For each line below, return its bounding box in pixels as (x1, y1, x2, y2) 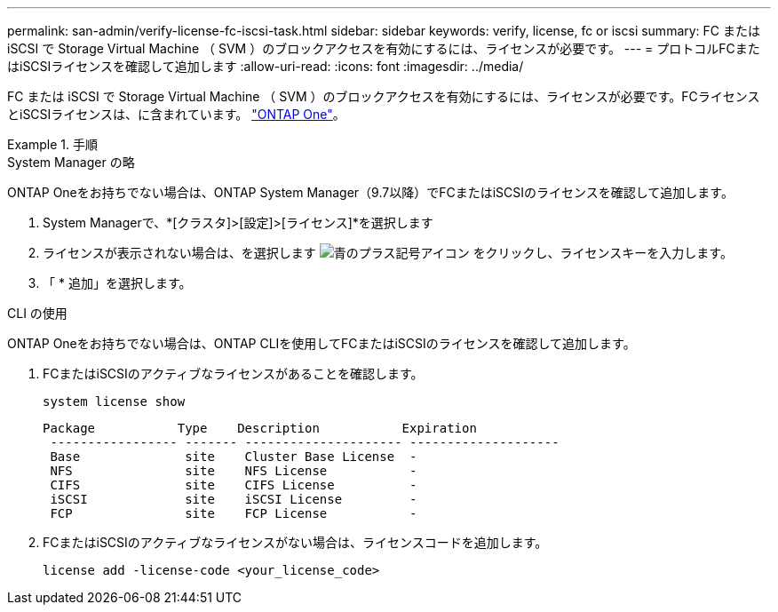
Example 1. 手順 (7, 137, 98, 152)
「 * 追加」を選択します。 (43, 275, 192, 290)
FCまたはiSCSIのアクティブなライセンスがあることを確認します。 (43, 366, 424, 381)
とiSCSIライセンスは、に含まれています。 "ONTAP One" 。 (7, 107, 345, 122)
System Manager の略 (7, 155, 135, 170)
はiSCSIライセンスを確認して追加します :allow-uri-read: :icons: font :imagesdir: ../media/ (7, 59, 524, 74)
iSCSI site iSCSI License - (50, 492, 417, 506)
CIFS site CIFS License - (50, 478, 417, 492)
